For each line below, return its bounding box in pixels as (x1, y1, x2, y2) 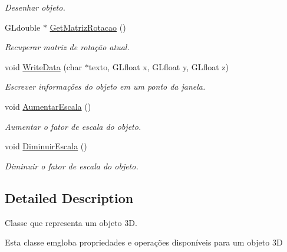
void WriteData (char (5, 60, 82, 73)
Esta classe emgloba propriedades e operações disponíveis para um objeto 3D (5, 236, 283, 248)
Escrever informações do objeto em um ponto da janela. (5, 80, 206, 93)
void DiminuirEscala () (5, 140, 87, 152)
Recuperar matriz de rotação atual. (5, 41, 130, 53)
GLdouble (5, 21, 41, 33)
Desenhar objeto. (5, 1, 65, 13)
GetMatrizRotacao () (50, 21, 126, 33)
